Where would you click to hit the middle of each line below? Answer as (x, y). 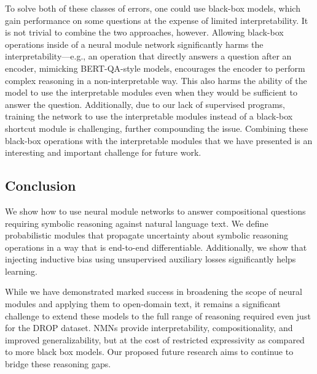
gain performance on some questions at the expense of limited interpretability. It (157, 20)
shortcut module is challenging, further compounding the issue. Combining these (157, 128)
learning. (21, 271)
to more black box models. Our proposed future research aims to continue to (149, 352)
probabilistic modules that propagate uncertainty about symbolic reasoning (147, 235)
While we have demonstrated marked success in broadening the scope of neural (154, 292)
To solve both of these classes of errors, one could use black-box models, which (153, 8)
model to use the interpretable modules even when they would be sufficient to (151, 92)
